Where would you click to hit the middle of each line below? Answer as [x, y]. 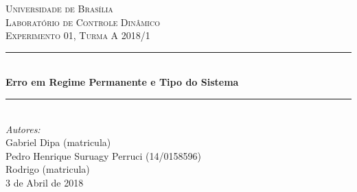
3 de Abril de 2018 [45, 182]
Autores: [23, 129]
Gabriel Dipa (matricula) [58, 142]
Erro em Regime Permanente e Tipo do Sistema [122, 82]
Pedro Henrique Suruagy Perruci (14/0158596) [103, 155]
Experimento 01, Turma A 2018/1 [78, 35]
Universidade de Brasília [59, 8]
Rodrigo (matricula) [48, 169]
